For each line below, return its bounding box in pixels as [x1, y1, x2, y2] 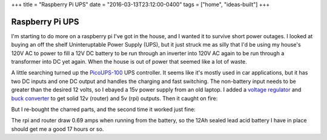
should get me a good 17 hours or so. [11, 125, 104, 133]
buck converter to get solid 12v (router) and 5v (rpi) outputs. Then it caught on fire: [11, 95, 218, 102]
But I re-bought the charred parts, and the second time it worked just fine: [11, 106, 196, 113]
